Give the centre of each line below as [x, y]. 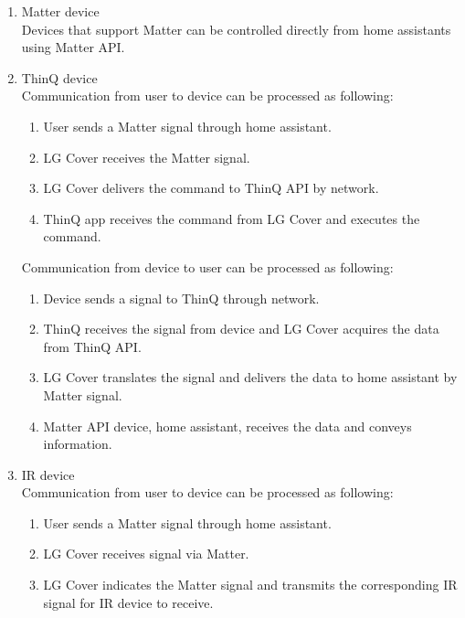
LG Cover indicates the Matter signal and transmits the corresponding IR [250, 585]
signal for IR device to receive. [128, 602]
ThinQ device [59, 77]
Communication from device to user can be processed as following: [207, 266]
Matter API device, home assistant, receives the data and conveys [227, 426]
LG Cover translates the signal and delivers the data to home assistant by [250, 377]
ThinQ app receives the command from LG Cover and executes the [232, 218]
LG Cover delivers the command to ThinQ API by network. [211, 188]
